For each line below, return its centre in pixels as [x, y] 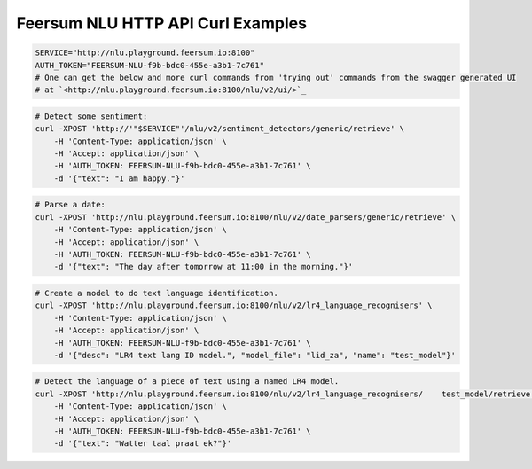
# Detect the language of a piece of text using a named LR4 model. [187, 382]
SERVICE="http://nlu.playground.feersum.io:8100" [145, 53]
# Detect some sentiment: [91, 116]
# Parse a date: [70, 205]
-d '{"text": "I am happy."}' [119, 178]
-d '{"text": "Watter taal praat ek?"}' [143, 444]
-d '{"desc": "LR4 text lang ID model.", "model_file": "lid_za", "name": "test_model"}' [255, 355]
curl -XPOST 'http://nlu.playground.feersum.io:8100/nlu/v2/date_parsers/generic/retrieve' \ [246, 217]
